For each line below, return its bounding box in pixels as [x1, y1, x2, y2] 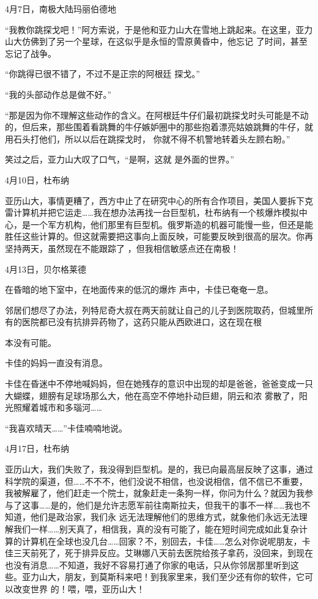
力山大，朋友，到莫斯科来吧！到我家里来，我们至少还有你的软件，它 [30, 570, 305, 583]
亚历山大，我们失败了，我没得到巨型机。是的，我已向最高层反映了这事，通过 [5, 463, 313, 476]
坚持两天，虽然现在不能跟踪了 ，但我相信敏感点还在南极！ [5, 241, 239, 254]
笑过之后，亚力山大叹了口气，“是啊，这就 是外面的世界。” [5, 153, 234, 166]
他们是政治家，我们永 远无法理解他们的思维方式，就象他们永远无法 [30, 510, 299, 523]
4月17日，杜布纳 [5, 442, 69, 455]
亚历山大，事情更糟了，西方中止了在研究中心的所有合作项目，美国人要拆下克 [5, 194, 313, 207]
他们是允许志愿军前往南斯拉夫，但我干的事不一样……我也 [76, 498, 302, 511]
